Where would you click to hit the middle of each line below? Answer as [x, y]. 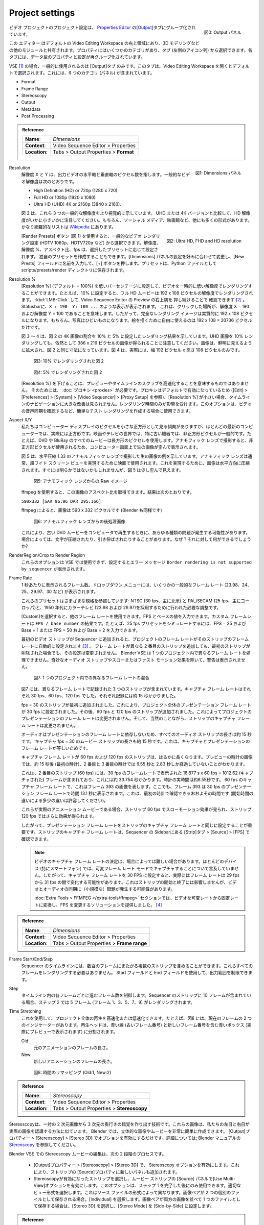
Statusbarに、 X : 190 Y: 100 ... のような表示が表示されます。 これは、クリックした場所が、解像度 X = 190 [135, 307]
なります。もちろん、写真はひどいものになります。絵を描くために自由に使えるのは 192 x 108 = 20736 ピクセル [141, 320]
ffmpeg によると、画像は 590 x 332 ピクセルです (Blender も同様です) [92, 510]
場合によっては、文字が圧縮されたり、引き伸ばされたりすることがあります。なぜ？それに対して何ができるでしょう [136, 539]
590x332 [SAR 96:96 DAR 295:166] [61, 501]
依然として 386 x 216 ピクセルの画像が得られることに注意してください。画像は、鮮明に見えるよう [154, 343]
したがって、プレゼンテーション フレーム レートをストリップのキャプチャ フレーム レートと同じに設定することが [135, 825]
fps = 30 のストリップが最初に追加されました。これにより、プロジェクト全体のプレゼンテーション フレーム [129, 705]
